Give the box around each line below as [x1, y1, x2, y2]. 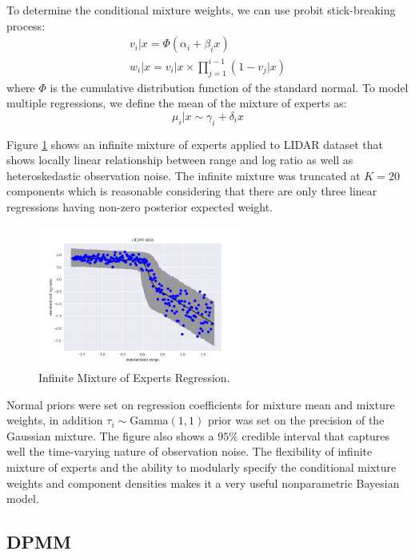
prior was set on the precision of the [207, 412, 385, 428]
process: [6, 17, 46, 34]
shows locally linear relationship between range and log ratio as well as [6, 151, 353, 168]
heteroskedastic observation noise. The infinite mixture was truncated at [6, 167, 361, 183]
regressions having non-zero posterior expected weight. [6, 198, 273, 215]
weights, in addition [6, 412, 103, 428]
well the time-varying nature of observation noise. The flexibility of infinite [6, 443, 373, 460]
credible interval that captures [241, 427, 390, 444]
